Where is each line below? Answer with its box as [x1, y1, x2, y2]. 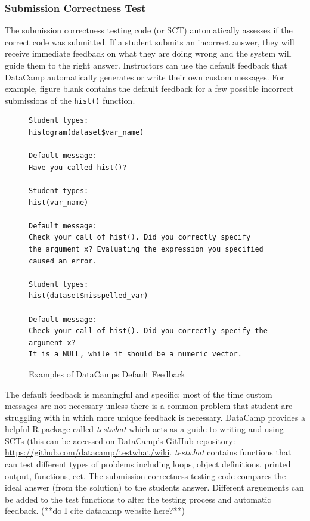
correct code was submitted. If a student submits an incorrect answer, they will [5, 35, 294, 48]
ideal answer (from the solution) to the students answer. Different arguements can [5, 481, 304, 494]
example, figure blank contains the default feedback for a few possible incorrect [5, 82, 294, 95]
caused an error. [29, 256, 97, 265]
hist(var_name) [29, 198, 89, 207]
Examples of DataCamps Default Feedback [29, 367, 185, 380]
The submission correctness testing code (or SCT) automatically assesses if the [5, 24, 293, 36]
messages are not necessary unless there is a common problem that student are [5, 399, 293, 412]
